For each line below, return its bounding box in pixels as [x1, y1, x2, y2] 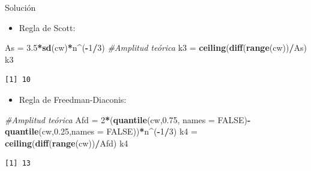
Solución [5, 1, 36, 13]
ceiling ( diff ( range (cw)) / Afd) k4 [5, 136, 128, 149]
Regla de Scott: [19, 21, 76, 33]
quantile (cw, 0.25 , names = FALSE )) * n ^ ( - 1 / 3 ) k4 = [5, 125, 198, 138]
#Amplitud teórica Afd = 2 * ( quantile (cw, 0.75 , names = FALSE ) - [5, 113, 251, 126]
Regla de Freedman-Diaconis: [19, 93, 127, 105]
